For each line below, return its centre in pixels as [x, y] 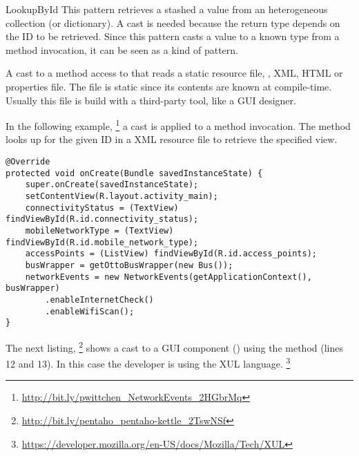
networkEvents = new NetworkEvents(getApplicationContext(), [168, 277]
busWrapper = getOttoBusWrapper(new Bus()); [129, 265]
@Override [28, 162]
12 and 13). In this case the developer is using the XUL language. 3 [148, 362]
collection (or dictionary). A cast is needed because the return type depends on [173, 22]
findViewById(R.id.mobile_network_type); [102, 242]
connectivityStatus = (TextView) [102, 208]
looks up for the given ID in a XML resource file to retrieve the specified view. [172, 139]
